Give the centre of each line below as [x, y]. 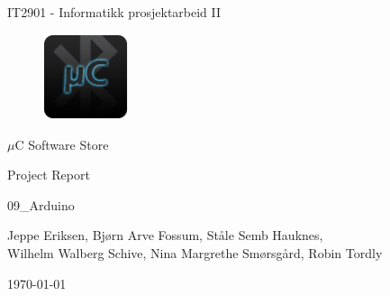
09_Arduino [41, 204]
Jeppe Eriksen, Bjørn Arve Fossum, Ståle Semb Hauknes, [165, 235]
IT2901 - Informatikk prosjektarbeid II [114, 12]
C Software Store [62, 144]
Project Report [49, 175]
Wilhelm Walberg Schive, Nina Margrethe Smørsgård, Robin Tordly [195, 253]
